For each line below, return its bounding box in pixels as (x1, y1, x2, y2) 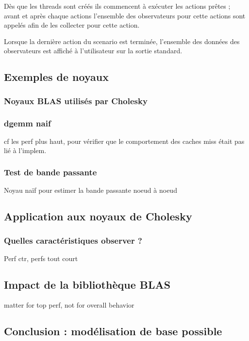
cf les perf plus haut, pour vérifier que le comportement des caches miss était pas (4, 136, 245, 146)
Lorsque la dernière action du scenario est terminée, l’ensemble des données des (4, 36, 240, 46)
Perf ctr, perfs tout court (4, 253, 78, 263)
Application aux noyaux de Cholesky (4, 209, 192, 224)
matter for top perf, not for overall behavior (4, 299, 134, 310)
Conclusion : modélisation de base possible (4, 323, 222, 338)
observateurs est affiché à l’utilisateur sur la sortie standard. (4, 46, 183, 56)
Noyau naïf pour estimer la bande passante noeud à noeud (4, 185, 177, 195)
